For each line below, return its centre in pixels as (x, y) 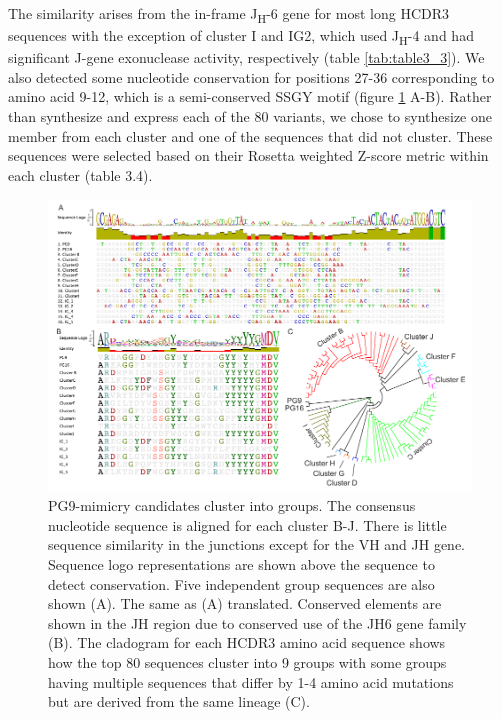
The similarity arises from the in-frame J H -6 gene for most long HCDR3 (229, 14)
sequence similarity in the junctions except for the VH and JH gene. (256, 544)
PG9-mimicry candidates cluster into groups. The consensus (232, 505)
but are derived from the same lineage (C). (179, 701)
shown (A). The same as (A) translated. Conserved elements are (245, 603)
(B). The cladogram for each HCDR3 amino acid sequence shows (247, 642)
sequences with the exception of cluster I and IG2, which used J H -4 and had (241, 36)
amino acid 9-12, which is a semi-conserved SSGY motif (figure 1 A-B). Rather (250, 96)
